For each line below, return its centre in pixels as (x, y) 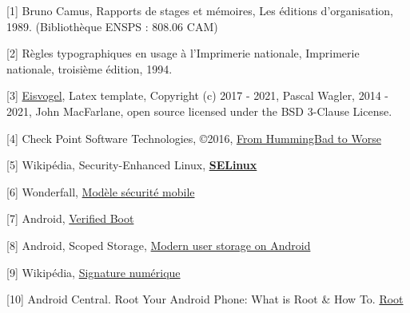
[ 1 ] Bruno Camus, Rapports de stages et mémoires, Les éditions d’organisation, (200, 10)
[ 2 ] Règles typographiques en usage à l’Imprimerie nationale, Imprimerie (183, 53)
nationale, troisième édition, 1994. (90, 68)
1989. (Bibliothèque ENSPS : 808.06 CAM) (112, 26)
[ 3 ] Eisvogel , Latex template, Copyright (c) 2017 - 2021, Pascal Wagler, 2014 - (197, 95)
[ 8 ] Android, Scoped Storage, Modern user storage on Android (159, 245)
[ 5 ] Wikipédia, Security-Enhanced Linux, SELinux (132, 165)
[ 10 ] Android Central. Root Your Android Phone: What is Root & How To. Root (205, 299)
